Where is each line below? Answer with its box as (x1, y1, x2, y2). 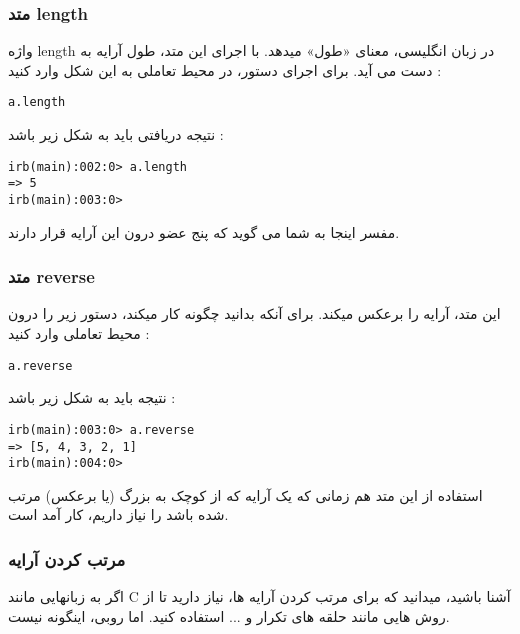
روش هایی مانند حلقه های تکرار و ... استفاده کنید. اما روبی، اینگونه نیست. (8, 605, 450, 626)
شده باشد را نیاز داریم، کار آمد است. (8, 504, 229, 525)
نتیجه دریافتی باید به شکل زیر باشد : (8, 124, 224, 145)
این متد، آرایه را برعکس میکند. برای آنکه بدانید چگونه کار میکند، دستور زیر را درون (8, 303, 501, 324)
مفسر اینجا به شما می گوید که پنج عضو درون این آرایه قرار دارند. (8, 221, 400, 242)
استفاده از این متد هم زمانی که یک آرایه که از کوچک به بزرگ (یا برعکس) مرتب (8, 484, 483, 505)
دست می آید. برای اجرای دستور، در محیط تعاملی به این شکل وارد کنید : (8, 59, 442, 80)
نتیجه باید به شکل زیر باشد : (8, 387, 176, 408)
